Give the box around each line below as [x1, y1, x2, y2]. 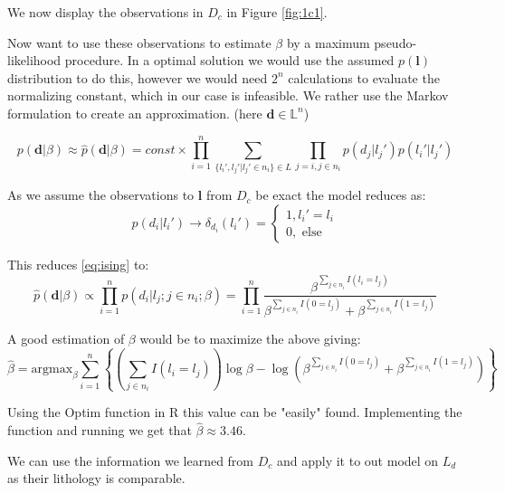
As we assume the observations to [7, 185, 195, 204]
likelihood [7, 51, 62, 70]
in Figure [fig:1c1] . [226, 3, 328, 21]
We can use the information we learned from [7, 450, 254, 469]
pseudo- [374, 33, 417, 52]
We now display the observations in [7, 3, 204, 21]
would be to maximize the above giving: [139, 329, 361, 348]
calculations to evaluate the [288, 68, 440, 87]
